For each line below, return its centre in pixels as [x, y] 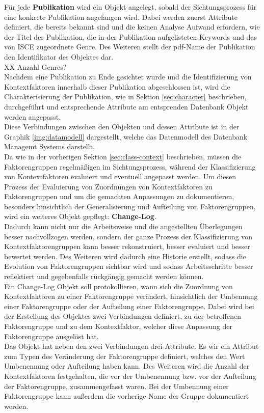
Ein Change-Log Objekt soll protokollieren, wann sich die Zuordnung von [118, 286]
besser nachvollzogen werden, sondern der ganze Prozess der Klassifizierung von [128, 236]
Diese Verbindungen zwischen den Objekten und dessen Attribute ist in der [122, 127]
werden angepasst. [33, 116]
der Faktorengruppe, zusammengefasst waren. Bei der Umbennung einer [116, 386]
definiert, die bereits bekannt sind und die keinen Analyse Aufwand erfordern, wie [132, 27]
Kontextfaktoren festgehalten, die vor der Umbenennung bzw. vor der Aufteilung [130, 376]
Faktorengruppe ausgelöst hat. [51, 336]
